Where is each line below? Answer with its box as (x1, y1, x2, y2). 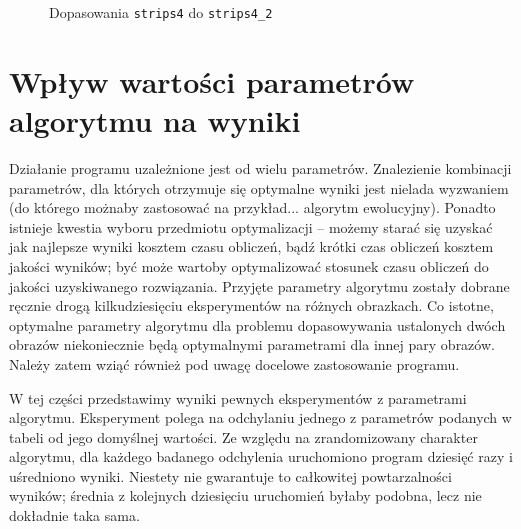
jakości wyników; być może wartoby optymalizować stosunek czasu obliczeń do (9, 255, 489, 276)
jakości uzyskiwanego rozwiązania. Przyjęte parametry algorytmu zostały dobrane (9, 275, 510, 296)
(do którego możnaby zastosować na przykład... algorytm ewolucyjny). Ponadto (9, 197, 496, 218)
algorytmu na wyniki (9, 100, 301, 141)
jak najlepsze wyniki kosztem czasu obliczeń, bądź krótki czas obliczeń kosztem (9, 236, 494, 257)
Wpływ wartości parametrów (9, 60, 415, 101)
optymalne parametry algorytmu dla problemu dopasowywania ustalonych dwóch (9, 314, 506, 335)
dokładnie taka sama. (9, 505, 140, 526)
